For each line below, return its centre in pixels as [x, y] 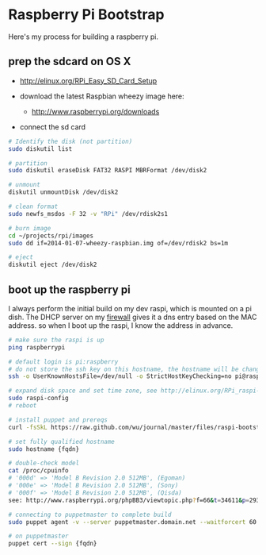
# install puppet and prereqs [58, 420]
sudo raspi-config [38, 399]
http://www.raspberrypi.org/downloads [95, 111]
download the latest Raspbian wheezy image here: [102, 96]
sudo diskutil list [40, 148]
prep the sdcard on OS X [70, 62]
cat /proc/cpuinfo [38, 471]
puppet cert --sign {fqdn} [53, 544]
